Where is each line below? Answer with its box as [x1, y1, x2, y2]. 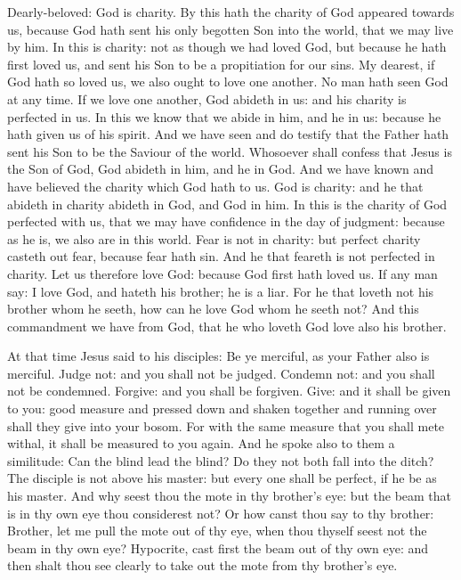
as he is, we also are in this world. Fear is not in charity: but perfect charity [7, 229, 421, 248]
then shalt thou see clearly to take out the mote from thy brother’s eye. [7, 556, 398, 575]
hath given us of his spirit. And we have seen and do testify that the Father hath [7, 125, 449, 143]
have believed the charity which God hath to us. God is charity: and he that [7, 176, 424, 195]
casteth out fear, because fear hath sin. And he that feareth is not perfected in [7, 247, 435, 265]
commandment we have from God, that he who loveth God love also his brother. [7, 316, 447, 335]
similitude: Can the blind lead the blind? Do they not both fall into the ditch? [7, 451, 434, 470]
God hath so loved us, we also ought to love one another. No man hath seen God [7, 72, 449, 91]
